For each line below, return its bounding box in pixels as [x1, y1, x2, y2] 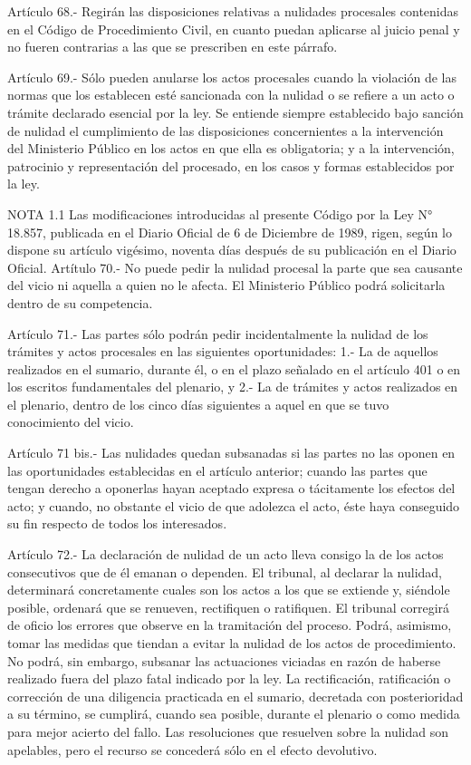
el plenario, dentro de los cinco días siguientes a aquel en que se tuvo [7, 394, 389, 413]
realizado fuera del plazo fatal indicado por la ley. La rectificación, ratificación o [7, 669, 451, 688]
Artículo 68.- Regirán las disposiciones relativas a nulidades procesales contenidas [7, 2, 459, 20]
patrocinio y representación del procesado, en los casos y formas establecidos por [7, 156, 455, 175]
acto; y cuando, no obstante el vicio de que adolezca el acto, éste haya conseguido [7, 496, 460, 515]
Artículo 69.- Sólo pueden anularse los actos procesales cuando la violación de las [7, 67, 457, 86]
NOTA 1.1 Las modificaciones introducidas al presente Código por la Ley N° [7, 204, 433, 223]
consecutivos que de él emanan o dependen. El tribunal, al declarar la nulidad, [7, 562, 443, 581]
